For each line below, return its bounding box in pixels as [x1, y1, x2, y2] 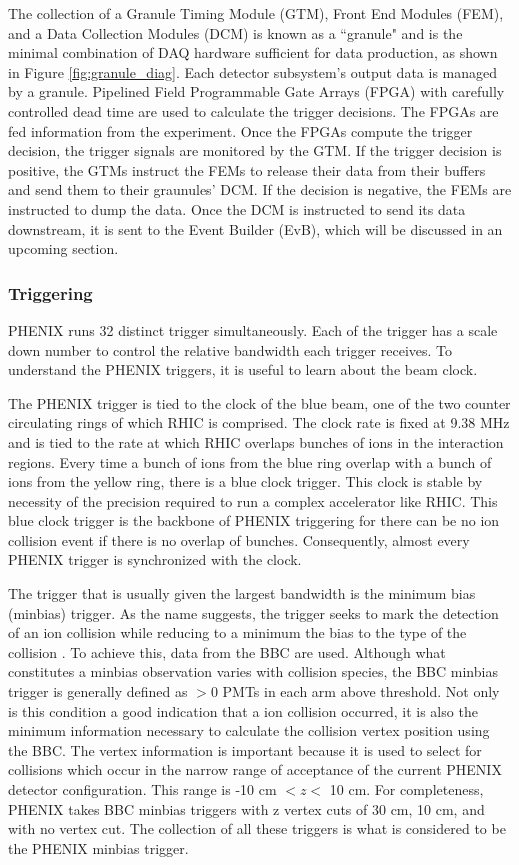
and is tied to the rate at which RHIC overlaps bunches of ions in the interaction [8, 431, 504, 452]
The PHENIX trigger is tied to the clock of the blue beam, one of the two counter [8, 392, 511, 413]
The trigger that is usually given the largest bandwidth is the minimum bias [8, 583, 476, 604]
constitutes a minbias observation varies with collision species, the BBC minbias [8, 661, 498, 682]
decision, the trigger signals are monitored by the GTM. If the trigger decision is [8, 140, 502, 161]
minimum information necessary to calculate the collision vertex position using [8, 720, 490, 741]
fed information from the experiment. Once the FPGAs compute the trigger [8, 120, 473, 141]
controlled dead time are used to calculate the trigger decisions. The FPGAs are [8, 100, 499, 121]
